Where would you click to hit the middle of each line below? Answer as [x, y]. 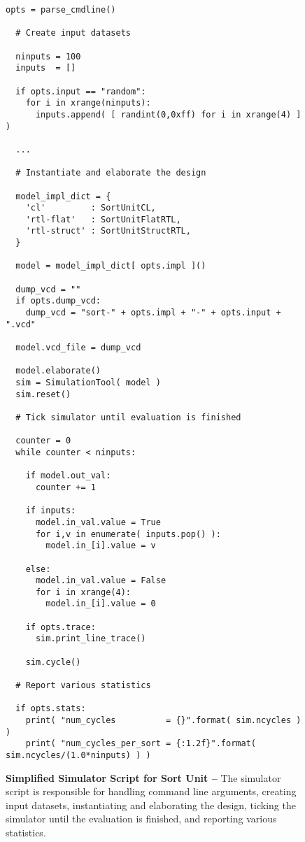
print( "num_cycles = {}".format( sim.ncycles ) [163, 721]
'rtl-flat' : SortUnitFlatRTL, [103, 219]
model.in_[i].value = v [101, 546]
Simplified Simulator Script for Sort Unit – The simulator [143, 777]
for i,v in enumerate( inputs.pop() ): [128, 534]
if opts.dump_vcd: [58, 301]
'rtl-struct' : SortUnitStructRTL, [108, 231]
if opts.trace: [61, 627]
